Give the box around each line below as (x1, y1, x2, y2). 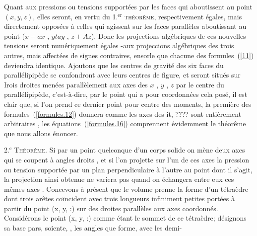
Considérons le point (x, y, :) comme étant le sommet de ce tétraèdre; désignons (4, 213, 247, 223)
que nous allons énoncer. (4, 128, 78, 138)
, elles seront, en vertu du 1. (33, 11, 118, 21)
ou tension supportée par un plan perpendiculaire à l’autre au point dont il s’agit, (4, 164, 253, 174)
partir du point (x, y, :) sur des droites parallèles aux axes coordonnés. (4, 203, 218, 213)
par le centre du (176, 79, 224, 89)
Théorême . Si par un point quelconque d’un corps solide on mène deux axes (14, 145, 245, 155)
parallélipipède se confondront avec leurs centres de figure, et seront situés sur (4, 70, 241, 80)
